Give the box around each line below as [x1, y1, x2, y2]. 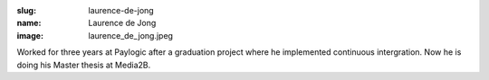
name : [16, 18, 42, 29]
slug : [16, 5, 36, 15]
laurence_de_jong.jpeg [88, 30, 174, 40]
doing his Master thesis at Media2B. [16, 59, 151, 70]
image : [16, 30, 44, 40]
